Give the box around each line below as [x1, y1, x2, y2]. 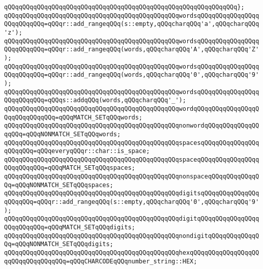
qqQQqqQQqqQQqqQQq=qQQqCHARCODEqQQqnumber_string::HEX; [4, 257, 197, 265]
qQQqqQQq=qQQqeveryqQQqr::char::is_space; [4, 147, 150, 155]
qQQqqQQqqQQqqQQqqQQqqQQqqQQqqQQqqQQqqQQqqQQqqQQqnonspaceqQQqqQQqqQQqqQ [4, 173, 259, 181]
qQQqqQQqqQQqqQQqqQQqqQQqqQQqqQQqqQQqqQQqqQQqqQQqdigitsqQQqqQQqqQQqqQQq [4, 190, 259, 197]
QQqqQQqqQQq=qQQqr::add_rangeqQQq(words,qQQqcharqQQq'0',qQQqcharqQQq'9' [4, 71, 259, 79]
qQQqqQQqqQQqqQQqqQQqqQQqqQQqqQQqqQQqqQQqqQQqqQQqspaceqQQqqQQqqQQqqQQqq [4, 156, 259, 163]
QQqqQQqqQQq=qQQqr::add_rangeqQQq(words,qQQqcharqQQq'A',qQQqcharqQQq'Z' [4, 46, 259, 53]
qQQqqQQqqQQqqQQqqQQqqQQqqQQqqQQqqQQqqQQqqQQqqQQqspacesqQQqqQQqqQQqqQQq [4, 139, 259, 146]
